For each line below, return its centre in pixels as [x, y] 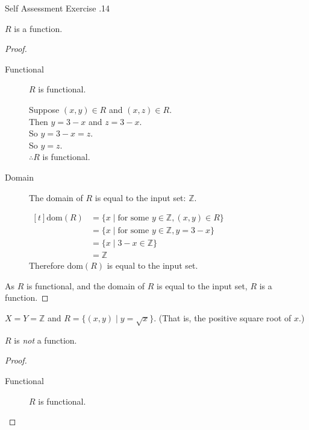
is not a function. [45, 340]
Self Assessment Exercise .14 [58, 8]
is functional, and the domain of [86, 285]
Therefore [47, 265]
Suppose [44, 109]
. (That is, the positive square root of [223, 318]
